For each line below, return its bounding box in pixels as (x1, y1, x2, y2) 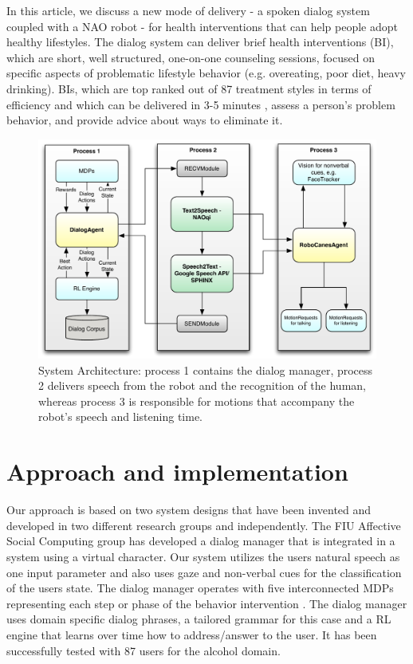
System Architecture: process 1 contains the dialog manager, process (38, 361, 373, 378)
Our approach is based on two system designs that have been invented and (6, 501, 372, 518)
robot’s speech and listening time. (38, 408, 203, 425)
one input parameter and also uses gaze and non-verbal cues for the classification (6, 564, 402, 580)
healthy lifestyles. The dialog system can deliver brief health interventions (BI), (6, 33, 394, 50)
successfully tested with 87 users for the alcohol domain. (6, 642, 281, 658)
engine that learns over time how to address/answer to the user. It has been (6, 626, 377, 642)
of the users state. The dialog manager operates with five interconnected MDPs (6, 580, 394, 596)
